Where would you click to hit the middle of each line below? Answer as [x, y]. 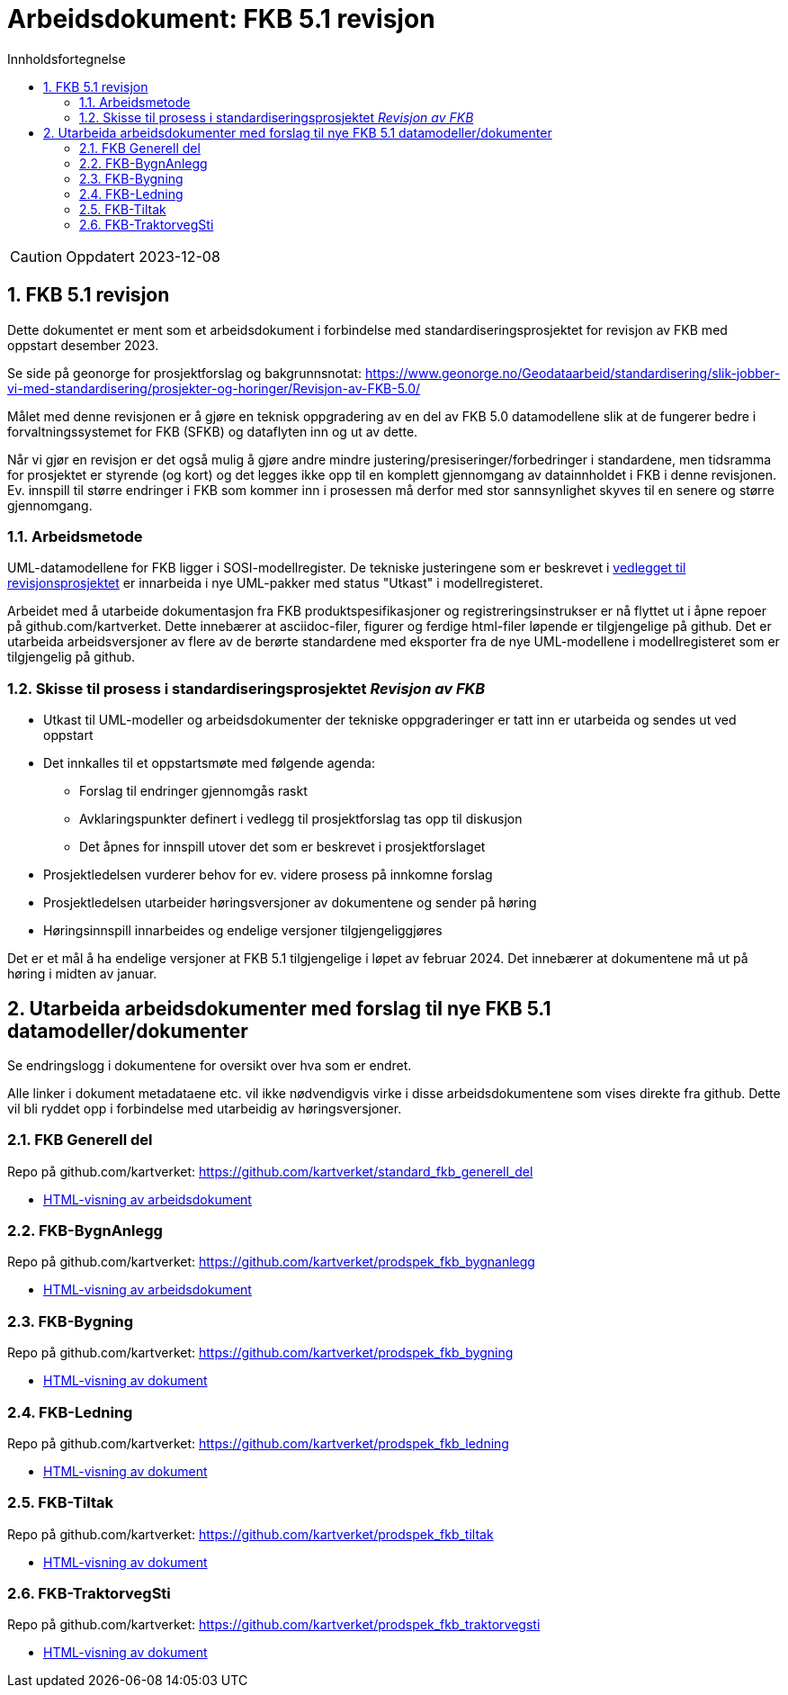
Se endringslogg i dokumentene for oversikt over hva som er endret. [210, 1065]
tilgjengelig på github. [72, 657]
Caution [36, 256]
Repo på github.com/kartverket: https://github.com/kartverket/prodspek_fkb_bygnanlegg [271, 1262]
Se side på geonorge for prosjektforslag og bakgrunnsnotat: [185, 373]
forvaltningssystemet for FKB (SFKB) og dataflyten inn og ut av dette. [213, 431]
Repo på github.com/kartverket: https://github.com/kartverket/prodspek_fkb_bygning [260, 1353]
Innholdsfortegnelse [67, 59]
